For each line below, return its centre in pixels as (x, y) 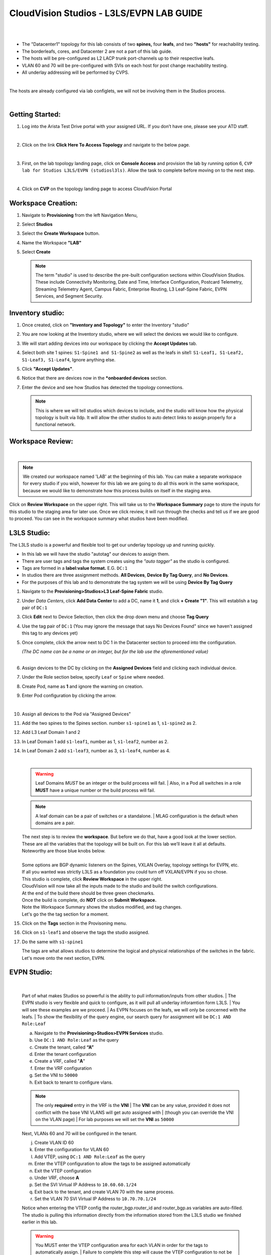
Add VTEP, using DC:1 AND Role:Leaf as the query (90, 1157)
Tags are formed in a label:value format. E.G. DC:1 (75, 568)
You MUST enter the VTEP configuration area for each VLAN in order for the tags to (122, 1245)
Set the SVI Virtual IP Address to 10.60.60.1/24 (86, 1185)
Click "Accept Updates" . (48, 368)
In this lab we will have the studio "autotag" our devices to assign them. (96, 554)
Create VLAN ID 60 (54, 1143)
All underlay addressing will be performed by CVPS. (76, 72)
